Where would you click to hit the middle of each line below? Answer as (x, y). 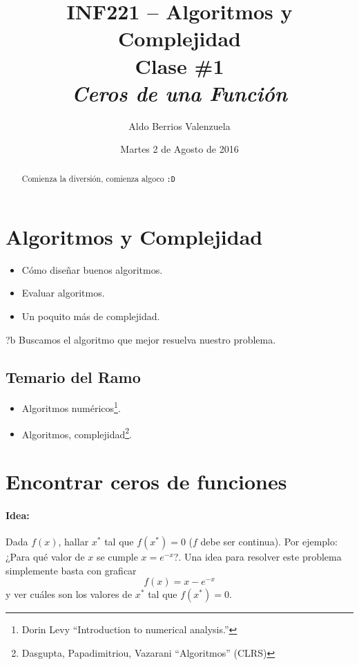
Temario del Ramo (73, 376)
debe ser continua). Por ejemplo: (269, 541)
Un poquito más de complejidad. (91, 316)
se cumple (117, 556)
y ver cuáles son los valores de (69, 594)
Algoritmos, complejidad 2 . (77, 433)
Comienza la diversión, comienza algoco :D (98, 178)
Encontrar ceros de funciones (146, 481)
